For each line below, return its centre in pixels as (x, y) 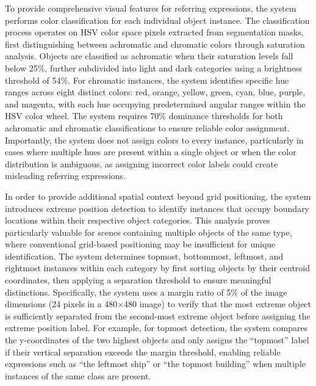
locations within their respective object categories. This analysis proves (138, 220)
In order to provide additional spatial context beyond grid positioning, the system (158, 196)
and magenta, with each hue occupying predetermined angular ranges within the (155, 104)
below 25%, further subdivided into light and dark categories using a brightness (154, 67)
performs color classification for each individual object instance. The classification (157, 20)
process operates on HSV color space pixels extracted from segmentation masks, (154, 32)
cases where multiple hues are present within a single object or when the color (151, 152)
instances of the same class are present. (78, 375)
